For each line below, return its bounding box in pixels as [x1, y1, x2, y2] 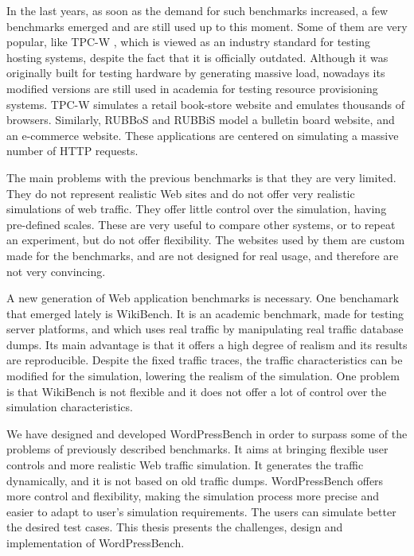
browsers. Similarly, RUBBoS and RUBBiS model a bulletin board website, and [6, 111, 395, 128]
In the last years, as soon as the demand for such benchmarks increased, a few [6, 2, 389, 18]
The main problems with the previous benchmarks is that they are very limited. [6, 169, 396, 185]
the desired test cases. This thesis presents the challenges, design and [6, 519, 343, 535]
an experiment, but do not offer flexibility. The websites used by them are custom [6, 231, 405, 248]
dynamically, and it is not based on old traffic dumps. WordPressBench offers [6, 472, 384, 488]
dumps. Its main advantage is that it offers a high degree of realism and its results [6, 336, 408, 352]
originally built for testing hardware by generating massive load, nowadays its [6, 64, 385, 81]
